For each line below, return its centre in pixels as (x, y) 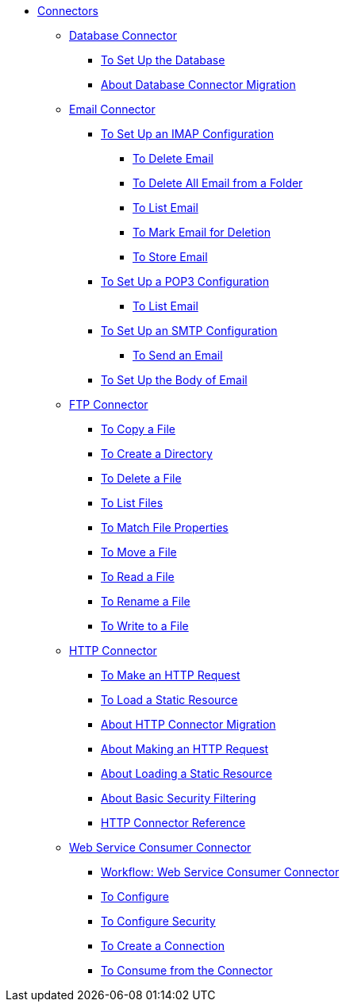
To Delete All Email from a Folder (218, 183)
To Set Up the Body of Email (174, 380)
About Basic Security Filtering (179, 798)
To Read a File (138, 577)
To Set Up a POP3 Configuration (185, 281)
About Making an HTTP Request (185, 749)
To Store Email (170, 257)
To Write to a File (145, 626)
